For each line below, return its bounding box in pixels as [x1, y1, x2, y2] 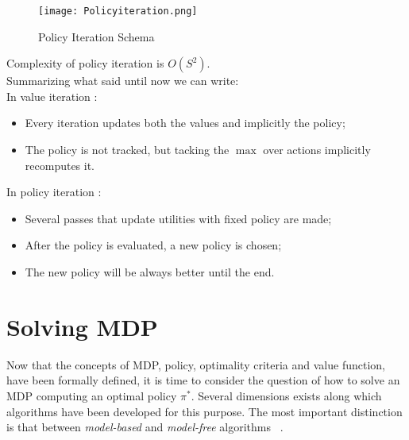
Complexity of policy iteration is [6, 55, 164, 71]
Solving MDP [6, 310, 158, 342]
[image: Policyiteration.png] [38, 6, 198, 17]
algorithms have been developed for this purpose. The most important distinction [6, 403, 403, 419]
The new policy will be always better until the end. [25, 264, 275, 280]
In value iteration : [6, 87, 98, 104]
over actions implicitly [263, 141, 371, 158]
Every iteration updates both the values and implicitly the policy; [25, 114, 345, 131]
